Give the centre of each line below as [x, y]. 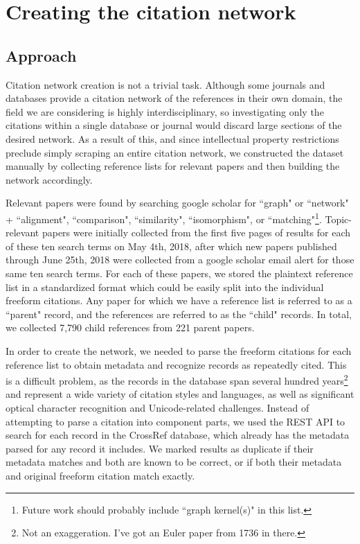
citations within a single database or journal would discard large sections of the [174, 125]
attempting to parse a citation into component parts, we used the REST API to [175, 421]
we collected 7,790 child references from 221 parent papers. [130, 327]
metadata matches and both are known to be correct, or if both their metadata [174, 462]
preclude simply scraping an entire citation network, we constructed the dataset [175, 152]
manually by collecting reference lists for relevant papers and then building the [173, 166]
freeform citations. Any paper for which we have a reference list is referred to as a [179, 300]
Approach [41, 55]
